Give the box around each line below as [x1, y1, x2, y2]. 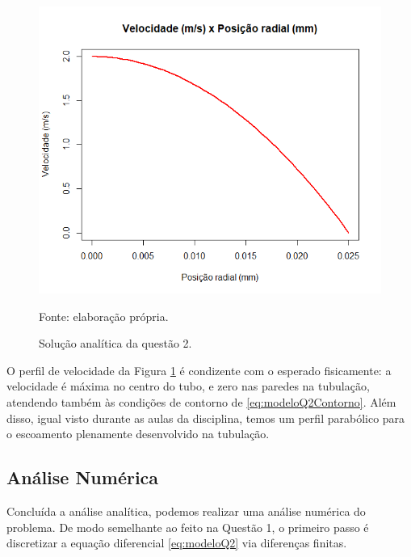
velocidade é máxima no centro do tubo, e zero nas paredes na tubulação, [6, 378, 370, 395]
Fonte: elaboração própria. [39, 307, 169, 324]
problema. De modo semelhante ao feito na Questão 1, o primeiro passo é [6, 518, 369, 535]
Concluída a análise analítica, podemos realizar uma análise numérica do [6, 502, 366, 519]
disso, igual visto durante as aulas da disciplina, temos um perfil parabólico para [6, 409, 405, 426]
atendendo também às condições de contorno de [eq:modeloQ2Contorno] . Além [6, 393, 396, 410]
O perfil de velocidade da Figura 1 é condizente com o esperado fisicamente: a [6, 361, 392, 378]
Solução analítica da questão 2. [39, 335, 192, 352]
